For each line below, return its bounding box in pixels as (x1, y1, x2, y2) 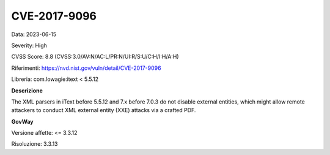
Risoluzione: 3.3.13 (11, 140, 58, 148)
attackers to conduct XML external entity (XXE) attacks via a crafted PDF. (11, 107, 196, 114)
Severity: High (11, 42, 47, 49)
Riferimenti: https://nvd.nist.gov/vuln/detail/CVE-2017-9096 (11, 64, 161, 72)
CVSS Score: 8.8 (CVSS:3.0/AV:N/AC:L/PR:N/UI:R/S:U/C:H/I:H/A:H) (11, 53, 180, 61)
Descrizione (11, 86, 43, 94)
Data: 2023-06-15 (11, 31, 57, 38)
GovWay (11, 118, 34, 125)
